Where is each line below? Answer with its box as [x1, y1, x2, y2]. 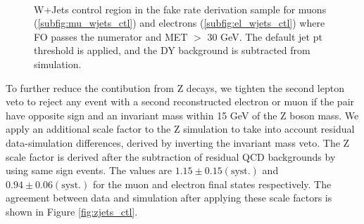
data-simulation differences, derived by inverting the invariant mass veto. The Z [6, 135, 350, 150]
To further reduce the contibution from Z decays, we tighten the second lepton [6, 80, 344, 95]
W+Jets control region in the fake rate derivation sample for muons [34, 1, 327, 16]
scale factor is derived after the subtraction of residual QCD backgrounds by [6, 149, 336, 164]
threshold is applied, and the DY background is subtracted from [34, 43, 310, 58]
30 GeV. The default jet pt [207, 29, 322, 44]
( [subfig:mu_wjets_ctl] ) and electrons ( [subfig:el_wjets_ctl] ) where [34, 15, 325, 30]
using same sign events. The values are [6, 163, 172, 178]
